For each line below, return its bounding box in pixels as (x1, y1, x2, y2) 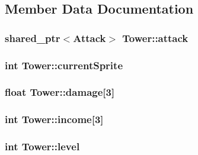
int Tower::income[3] (5, 112, 104, 127)
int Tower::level (5, 139, 80, 154)
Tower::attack (122, 30, 189, 45)
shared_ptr (5, 30, 60, 45)
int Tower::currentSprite (5, 57, 123, 72)
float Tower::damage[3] (5, 85, 115, 99)
